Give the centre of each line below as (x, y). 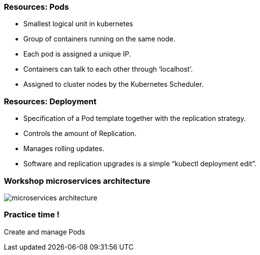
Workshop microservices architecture (77, 181)
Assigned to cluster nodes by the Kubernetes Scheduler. (113, 84)
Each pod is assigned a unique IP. (77, 54)
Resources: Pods (36, 7)
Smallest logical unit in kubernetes (78, 24)
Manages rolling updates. (64, 149)
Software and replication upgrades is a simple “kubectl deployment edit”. (140, 164)
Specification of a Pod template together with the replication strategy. (135, 118)
